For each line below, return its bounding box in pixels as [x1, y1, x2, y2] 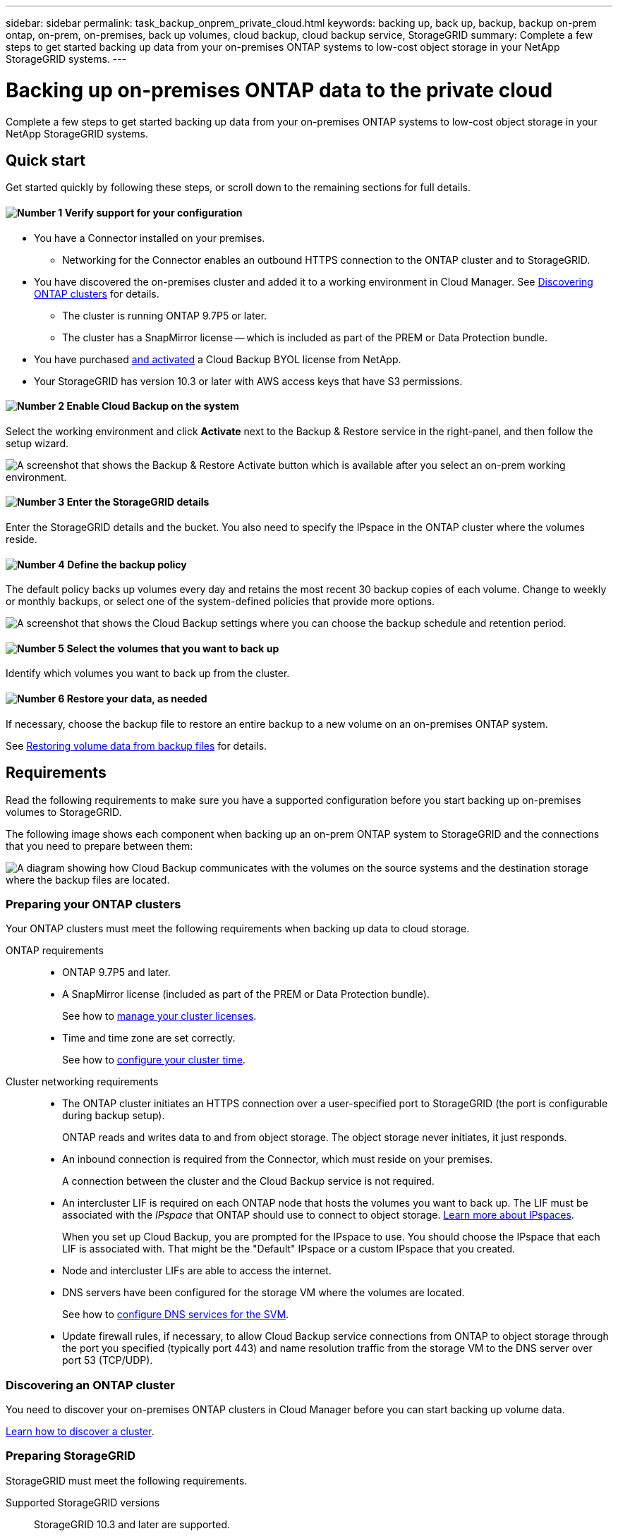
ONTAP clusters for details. [34, 287, 159, 300]
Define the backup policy [67, 558, 187, 571]
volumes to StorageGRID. [6, 805, 122, 818]
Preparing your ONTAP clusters [6, 896, 181, 911]
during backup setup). [62, 1109, 165, 1122]
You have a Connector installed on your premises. [34, 231, 265, 244]
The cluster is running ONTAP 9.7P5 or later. [62, 309, 267, 322]
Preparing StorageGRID [6, 1449, 136, 1463]
